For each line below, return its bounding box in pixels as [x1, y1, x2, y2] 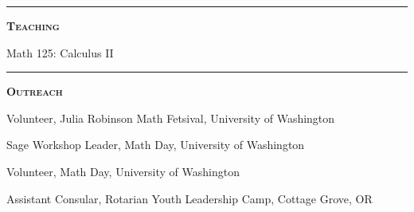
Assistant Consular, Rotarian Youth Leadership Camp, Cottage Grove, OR [6, 190, 373, 206]
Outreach [6, 83, 63, 100]
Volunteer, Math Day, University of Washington [6, 163, 240, 179]
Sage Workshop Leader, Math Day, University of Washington [6, 136, 305, 153]
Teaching [6, 18, 60, 33]
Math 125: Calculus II [6, 44, 114, 61]
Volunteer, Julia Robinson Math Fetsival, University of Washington [6, 109, 335, 126]
